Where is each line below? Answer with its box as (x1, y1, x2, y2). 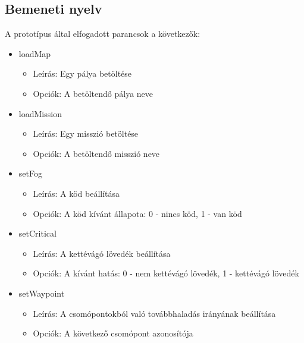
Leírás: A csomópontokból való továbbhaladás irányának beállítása (33, 307, 276, 319)
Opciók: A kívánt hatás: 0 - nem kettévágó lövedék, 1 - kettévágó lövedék (33, 267, 299, 279)
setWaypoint (18, 287, 65, 299)
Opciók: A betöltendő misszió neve (33, 147, 160, 159)
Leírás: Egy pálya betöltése (33, 67, 132, 80)
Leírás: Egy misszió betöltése (33, 127, 139, 140)
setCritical (18, 227, 57, 240)
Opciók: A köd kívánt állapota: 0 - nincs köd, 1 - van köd (33, 207, 242, 219)
